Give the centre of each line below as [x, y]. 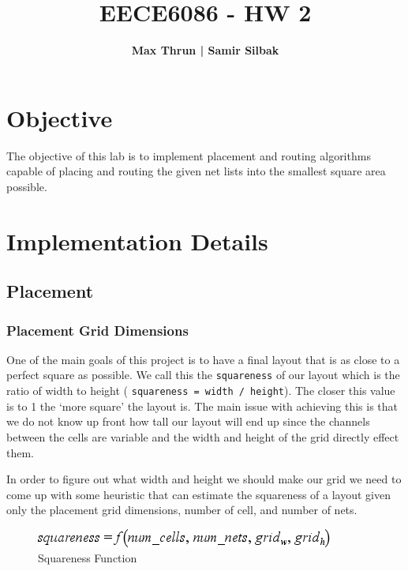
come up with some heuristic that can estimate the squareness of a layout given [198, 494]
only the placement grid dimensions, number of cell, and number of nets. [182, 510]
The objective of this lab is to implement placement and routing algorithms [189, 155]
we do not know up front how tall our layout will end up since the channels [188, 421]
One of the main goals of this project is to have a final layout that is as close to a [203, 359]
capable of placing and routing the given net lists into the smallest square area [196, 171]
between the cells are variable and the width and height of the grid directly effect [203, 436]
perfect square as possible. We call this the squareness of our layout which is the [203, 375]
